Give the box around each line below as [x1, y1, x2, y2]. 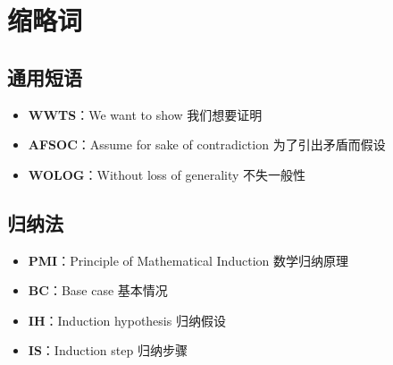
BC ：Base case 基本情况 [28, 281, 168, 300]
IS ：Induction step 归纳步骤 [28, 341, 188, 360]
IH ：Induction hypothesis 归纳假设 [28, 310, 226, 329]
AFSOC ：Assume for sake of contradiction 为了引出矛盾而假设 [28, 135, 386, 154]
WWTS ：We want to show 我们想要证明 [28, 105, 263, 123]
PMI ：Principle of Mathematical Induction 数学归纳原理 [28, 250, 348, 269]
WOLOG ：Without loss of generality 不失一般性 [28, 165, 306, 183]
